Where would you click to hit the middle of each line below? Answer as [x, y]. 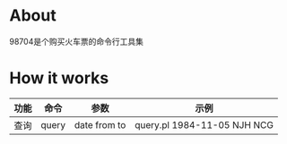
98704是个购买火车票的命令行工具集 [76, 41]
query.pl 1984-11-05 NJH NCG [204, 124]
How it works [59, 78]
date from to [100, 124]
